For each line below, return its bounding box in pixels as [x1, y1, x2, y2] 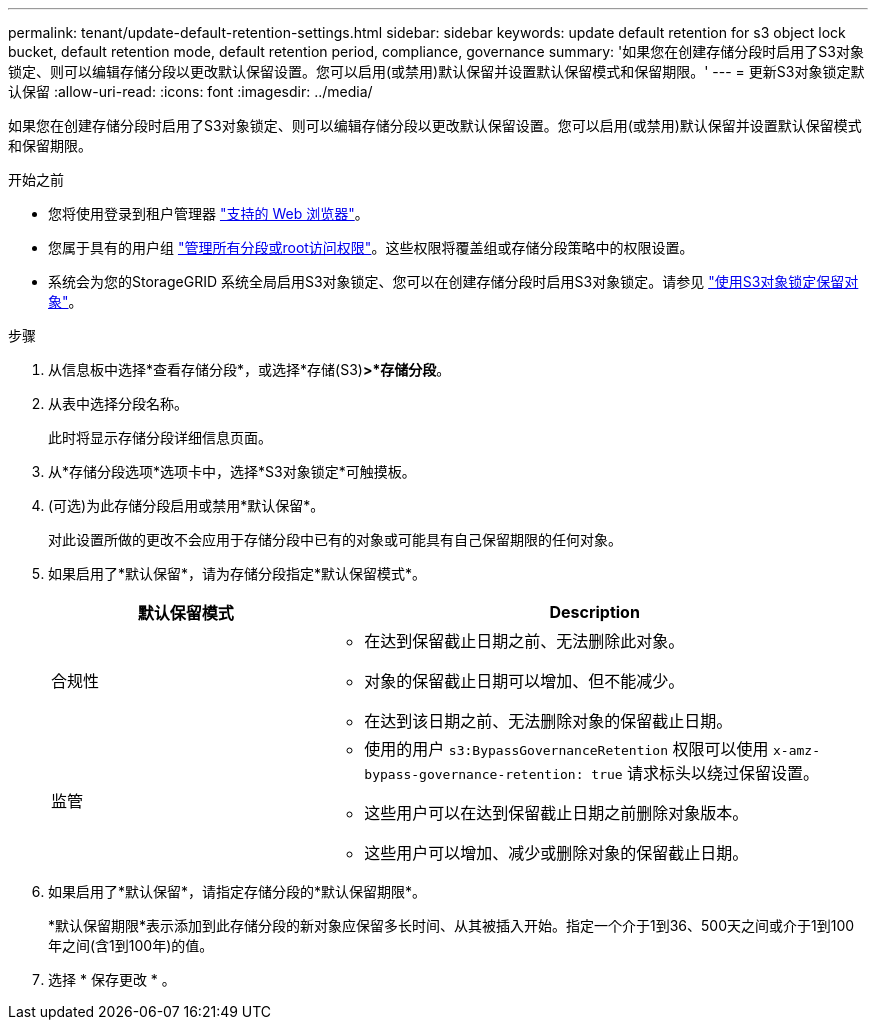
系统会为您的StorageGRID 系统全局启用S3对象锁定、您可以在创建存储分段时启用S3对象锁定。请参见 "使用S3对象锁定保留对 [48, 273, 859, 290]
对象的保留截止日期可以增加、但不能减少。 [364, 671, 685, 691]
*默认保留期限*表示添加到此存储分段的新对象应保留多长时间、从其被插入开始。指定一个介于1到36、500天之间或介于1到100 [48, 917, 855, 934]
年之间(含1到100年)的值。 [48, 937, 214, 954]
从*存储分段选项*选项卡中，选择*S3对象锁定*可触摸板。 [48, 463, 416, 480]
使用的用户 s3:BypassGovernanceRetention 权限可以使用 [364, 739, 769, 759]
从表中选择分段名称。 [48, 395, 188, 412]
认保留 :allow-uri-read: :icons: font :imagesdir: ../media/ [8, 83, 373, 100]
